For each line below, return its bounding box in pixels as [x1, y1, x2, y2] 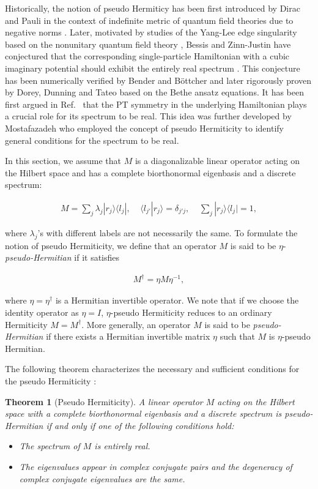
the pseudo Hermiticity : [5, 375, 97, 387]
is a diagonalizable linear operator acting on [135, 154, 300, 167]
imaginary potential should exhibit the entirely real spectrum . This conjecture [5, 61, 300, 74]
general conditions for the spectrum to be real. [5, 133, 179, 146]
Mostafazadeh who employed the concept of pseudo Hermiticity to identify [5, 121, 284, 134]
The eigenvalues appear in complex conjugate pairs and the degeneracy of [19, 460, 292, 472]
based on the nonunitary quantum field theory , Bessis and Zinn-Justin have [5, 37, 291, 50]
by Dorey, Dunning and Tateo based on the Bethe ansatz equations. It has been [5, 86, 304, 99]
